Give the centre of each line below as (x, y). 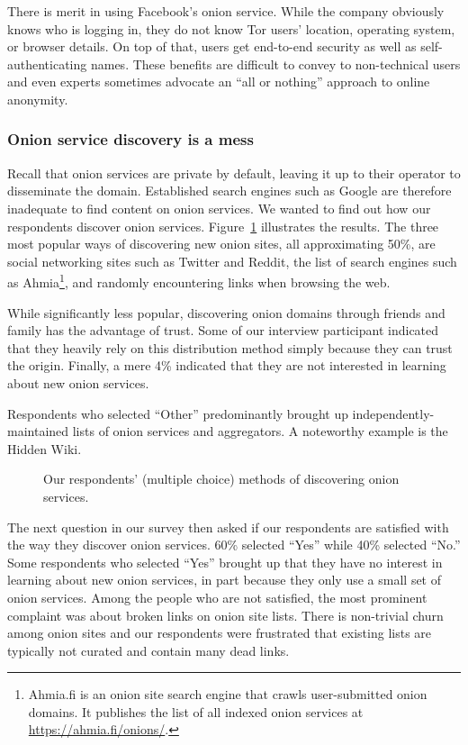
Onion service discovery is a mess (130, 139)
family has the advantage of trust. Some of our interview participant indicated (223, 330)
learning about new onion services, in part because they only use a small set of (225, 580)
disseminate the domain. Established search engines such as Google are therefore (229, 191)
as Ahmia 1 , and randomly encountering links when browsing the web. (199, 281)
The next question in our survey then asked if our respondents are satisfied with (228, 527)
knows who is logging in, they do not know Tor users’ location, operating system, (231, 28)
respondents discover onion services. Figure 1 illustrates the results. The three (223, 226)
